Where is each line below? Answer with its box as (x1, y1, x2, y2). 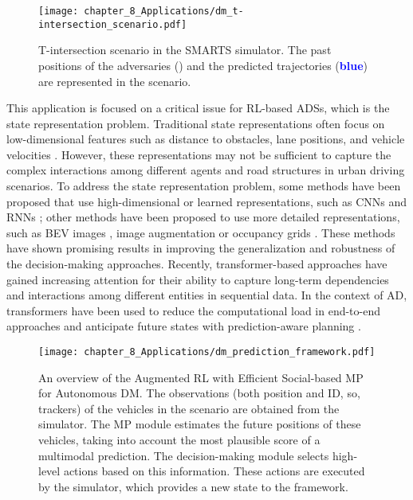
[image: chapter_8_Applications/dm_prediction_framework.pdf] (38, 346, 376, 357)
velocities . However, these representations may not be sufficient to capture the (6, 146, 391, 162)
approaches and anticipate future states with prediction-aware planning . (6, 318, 361, 334)
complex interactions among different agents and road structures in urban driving (6, 162, 405, 178)
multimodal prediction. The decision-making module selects (38, 447, 329, 463)
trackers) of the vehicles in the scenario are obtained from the (38, 400, 340, 416)
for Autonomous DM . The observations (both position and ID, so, (38, 385, 360, 401)
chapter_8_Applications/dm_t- (84, 6, 244, 17)
